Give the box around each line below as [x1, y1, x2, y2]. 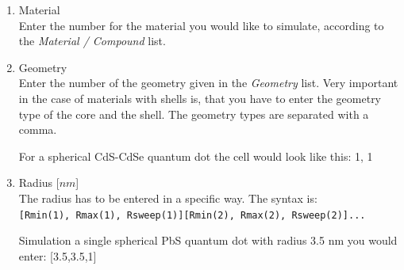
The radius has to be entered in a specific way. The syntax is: [18, 189, 317, 206]
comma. [18, 121, 57, 138]
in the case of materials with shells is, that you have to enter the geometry [18, 89, 382, 106]
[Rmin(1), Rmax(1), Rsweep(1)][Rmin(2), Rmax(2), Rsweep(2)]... [18, 209, 366, 221]
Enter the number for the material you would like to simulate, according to [18, 17, 384, 33]
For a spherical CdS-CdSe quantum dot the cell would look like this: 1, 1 [18, 147, 373, 164]
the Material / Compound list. [18, 32, 166, 49]
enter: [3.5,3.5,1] [18, 247, 97, 264]
